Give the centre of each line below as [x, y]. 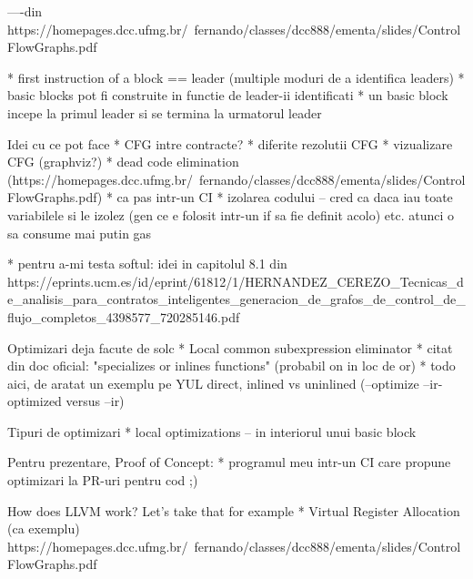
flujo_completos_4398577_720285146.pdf [124, 316]
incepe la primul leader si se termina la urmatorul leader [165, 112]
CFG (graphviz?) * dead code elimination [123, 162]
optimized [35, 401]
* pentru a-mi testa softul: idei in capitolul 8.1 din [147, 264]
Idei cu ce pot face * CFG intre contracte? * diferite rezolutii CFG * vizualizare [230, 143]
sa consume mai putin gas [80, 233]
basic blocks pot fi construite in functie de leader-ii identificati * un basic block [228, 95]
